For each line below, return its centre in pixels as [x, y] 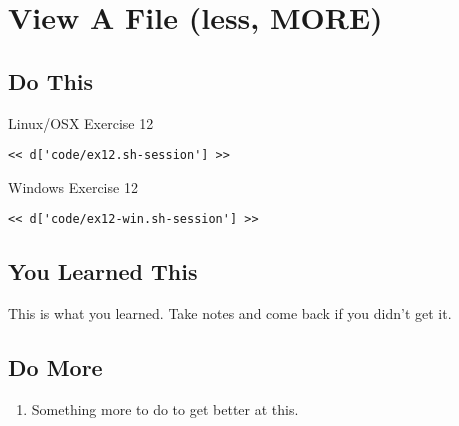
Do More [55, 367]
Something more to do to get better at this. [165, 409]
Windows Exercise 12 [73, 186]
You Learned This [103, 271]
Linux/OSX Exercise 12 [81, 122]
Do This [51, 80]
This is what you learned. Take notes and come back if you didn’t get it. [230, 313]
